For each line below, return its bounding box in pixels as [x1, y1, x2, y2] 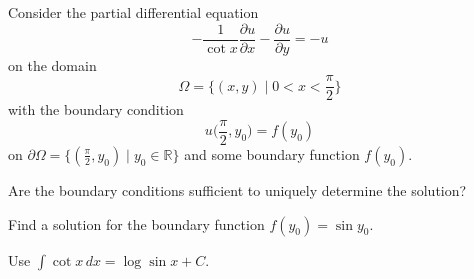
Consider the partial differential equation [8, 2, 259, 22]
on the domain [8, 54, 97, 75]
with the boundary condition [8, 99, 184, 120]
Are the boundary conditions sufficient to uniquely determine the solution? [8, 179, 467, 200]
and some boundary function [184, 143, 360, 164]
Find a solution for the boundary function [8, 213, 265, 234]
